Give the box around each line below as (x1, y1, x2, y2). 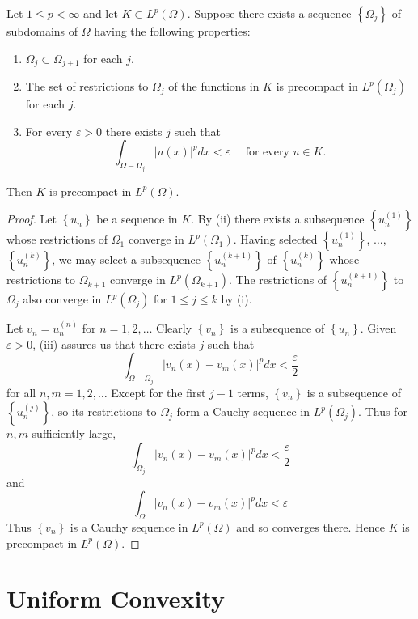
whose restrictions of (6, 231, 108, 248)
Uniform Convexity (6, 582, 226, 615)
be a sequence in (96, 210, 178, 227)
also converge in (23, 290, 102, 307)
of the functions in (168, 78, 260, 95)
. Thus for (358, 403, 407, 420)
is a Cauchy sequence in (70, 518, 188, 535)
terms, (237, 384, 268, 401)
